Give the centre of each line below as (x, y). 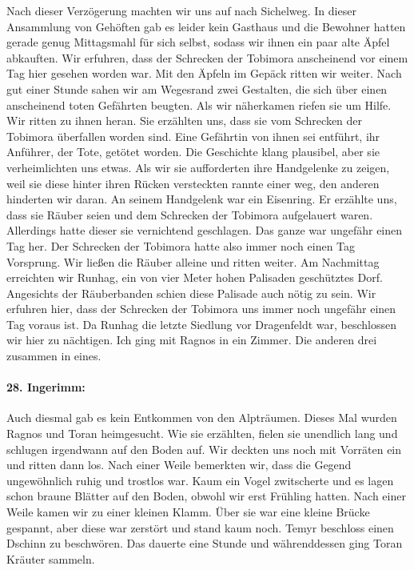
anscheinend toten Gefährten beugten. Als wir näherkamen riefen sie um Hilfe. (199, 104)
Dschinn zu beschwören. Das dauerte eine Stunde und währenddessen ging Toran (205, 543)
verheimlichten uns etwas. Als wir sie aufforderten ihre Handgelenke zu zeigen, (198, 167)
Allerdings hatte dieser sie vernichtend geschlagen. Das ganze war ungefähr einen (205, 230)
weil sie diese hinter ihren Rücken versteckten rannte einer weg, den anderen (193, 183)
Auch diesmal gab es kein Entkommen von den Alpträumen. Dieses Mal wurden (202, 417)
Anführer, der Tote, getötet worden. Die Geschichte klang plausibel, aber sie (193, 152)
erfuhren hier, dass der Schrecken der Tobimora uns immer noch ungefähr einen (201, 309)
